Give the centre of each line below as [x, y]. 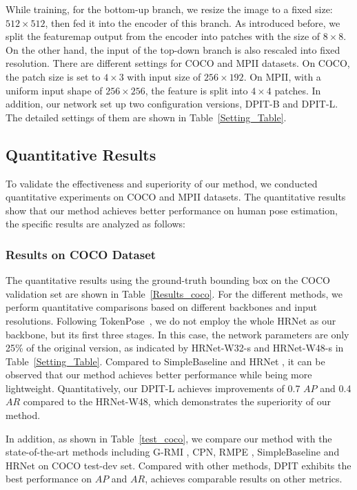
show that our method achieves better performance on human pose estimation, [172, 210]
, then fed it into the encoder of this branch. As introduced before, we [193, 22]
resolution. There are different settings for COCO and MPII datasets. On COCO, [178, 63]
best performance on [49, 479]
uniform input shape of [54, 90]
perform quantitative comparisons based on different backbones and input [162, 307]
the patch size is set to [53, 76]
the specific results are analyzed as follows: [95, 224]
